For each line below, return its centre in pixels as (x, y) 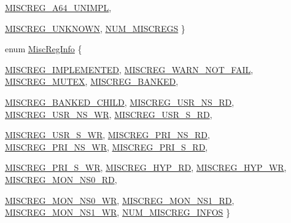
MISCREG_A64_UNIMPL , (58, 7)
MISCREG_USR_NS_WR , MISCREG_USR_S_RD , (109, 114)
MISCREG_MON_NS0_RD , (61, 179)
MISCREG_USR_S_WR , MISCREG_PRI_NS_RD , (107, 135)
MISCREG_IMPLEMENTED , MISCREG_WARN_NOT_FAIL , (129, 69)
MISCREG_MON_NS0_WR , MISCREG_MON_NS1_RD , (120, 200)
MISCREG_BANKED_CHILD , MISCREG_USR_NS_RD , (120, 102)
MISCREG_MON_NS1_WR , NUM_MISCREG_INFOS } (118, 212)
